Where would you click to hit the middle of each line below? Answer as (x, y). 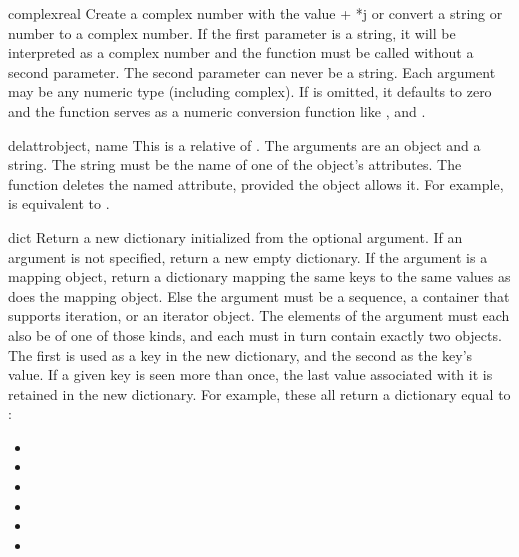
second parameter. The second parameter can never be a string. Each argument (252, 71)
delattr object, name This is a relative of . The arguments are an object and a (244, 144)
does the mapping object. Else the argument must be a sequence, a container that (259, 295)
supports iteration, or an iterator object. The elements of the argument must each (259, 315)
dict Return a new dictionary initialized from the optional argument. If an (235, 236)
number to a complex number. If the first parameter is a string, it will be (232, 32)
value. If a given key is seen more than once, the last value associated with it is (250, 374)
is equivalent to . (59, 203)
